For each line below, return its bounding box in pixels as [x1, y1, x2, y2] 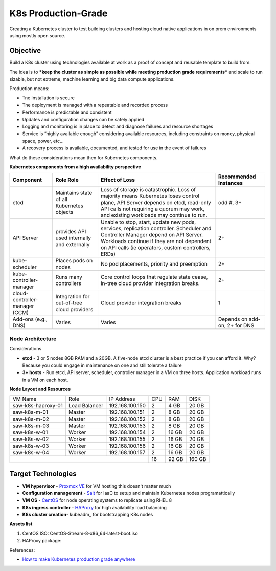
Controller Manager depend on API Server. [100, 231, 203, 238]
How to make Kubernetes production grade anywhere [22, 556, 135, 562]
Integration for [55, 293, 90, 300]
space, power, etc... [22, 138, 64, 144]
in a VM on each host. [22, 377, 68, 383]
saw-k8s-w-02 [12, 435, 49, 443]
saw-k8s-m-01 [12, 409, 49, 416]
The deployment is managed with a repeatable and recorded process [22, 102, 168, 108]
